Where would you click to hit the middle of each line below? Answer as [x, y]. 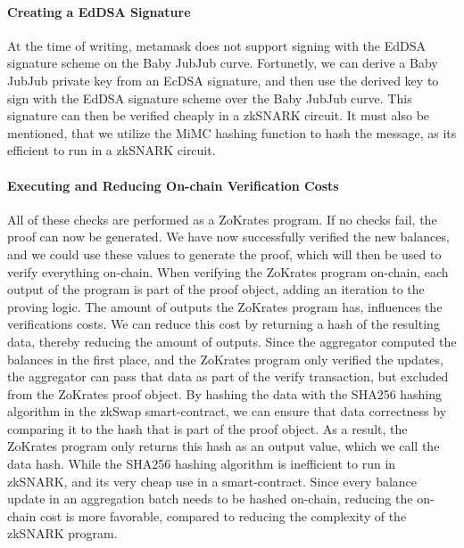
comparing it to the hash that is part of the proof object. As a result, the [207, 428]
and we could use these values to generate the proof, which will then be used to [224, 254]
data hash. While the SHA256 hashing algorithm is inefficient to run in [202, 464]
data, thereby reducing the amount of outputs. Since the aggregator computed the [232, 341]
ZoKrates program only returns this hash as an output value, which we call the [224, 446]
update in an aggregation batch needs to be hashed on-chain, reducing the [210, 499]
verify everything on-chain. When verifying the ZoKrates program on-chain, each [228, 271]
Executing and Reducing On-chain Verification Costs [173, 185]
